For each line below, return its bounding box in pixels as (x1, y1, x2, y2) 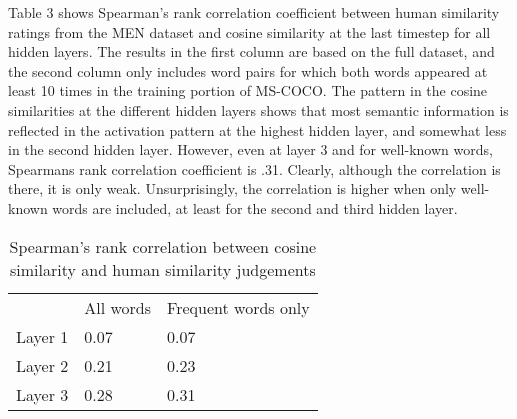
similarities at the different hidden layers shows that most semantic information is (8, 99, 509, 120)
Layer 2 (16, 353, 69, 377)
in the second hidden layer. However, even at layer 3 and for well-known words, (8, 139, 493, 160)
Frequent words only (167, 295, 310, 319)
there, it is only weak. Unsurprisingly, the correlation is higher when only (8, 178, 457, 199)
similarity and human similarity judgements (10, 257, 316, 281)
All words (84, 295, 152, 319)
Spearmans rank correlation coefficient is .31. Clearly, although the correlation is (8, 158, 501, 179)
